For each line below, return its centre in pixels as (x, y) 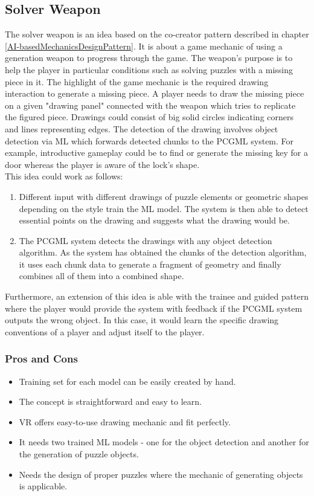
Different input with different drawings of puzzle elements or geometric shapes (164, 196)
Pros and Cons (41, 359)
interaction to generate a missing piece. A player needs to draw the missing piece (155, 93)
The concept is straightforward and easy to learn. (110, 401)
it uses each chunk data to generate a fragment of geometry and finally (150, 264)
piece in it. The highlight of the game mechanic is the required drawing (137, 81)
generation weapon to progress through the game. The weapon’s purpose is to (149, 58)
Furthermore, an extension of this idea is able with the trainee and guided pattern (157, 296)
